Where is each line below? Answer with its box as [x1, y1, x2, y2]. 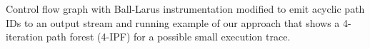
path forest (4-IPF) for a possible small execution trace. [46, 29, 291, 44]
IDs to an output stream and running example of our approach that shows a [6, 15, 340, 30]
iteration [6, 29, 44, 44]
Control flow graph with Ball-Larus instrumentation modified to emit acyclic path [6, 1, 365, 16]
